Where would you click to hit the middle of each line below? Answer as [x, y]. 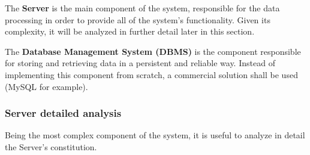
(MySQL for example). [46, 86]
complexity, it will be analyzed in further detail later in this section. [130, 31]
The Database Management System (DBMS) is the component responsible [153, 51]
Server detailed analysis [63, 113]
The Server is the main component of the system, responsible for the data [142, 8]
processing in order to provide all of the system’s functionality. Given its [138, 19]
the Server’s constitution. [51, 146]
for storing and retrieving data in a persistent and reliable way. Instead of [140, 63]
